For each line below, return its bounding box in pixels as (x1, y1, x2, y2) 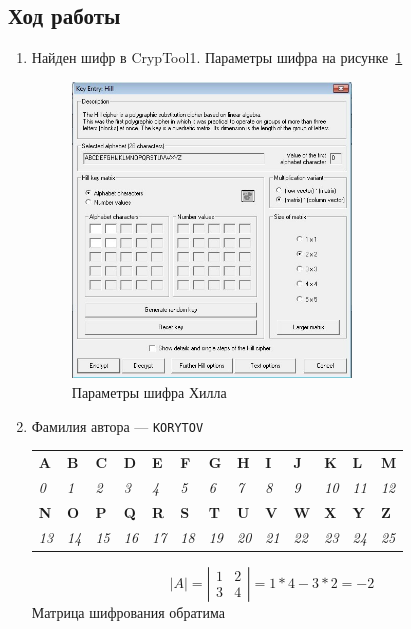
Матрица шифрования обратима (31, 601, 225, 622)
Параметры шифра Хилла (71, 381, 227, 402)
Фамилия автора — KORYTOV (31, 415, 204, 436)
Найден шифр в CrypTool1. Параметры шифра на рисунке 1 (31, 47, 403, 68)
